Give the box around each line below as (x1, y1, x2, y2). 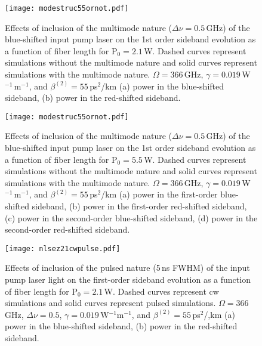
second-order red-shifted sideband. (5, 223, 130, 236)
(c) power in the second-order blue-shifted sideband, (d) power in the (5, 211, 258, 224)
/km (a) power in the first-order (101, 188, 218, 200)
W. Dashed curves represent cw (104, 285, 219, 297)
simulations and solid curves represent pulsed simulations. (5, 296, 216, 309)
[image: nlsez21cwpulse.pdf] (5, 244, 121, 253)
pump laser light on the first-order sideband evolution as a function (5, 273, 251, 286)
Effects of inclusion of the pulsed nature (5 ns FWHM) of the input (5, 261, 250, 274)
